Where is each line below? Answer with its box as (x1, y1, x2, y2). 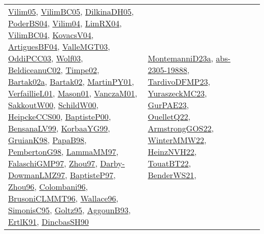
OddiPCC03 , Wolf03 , (8, 52, 83, 64)
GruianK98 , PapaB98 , (8, 134, 87, 146)
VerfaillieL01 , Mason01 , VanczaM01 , (8, 87, 138, 99)
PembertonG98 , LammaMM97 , (8, 146, 119, 157)
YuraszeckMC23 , (148, 87, 207, 99)
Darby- (100, 157, 125, 169)
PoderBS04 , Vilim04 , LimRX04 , (8, 17, 122, 29)
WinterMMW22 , (148, 134, 207, 146)
